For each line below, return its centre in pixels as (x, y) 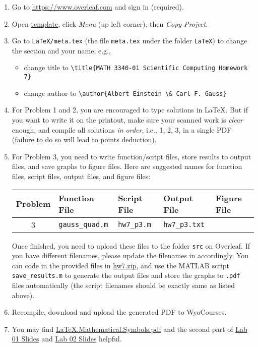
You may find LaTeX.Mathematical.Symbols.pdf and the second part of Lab (130, 329)
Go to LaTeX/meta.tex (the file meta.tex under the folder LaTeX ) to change (130, 41)
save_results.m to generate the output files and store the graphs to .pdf (126, 275)
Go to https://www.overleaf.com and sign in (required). (98, 7)
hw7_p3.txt (184, 225)
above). (23, 295)
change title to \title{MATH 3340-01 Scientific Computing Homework (136, 67)
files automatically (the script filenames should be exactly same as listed (123, 285)
